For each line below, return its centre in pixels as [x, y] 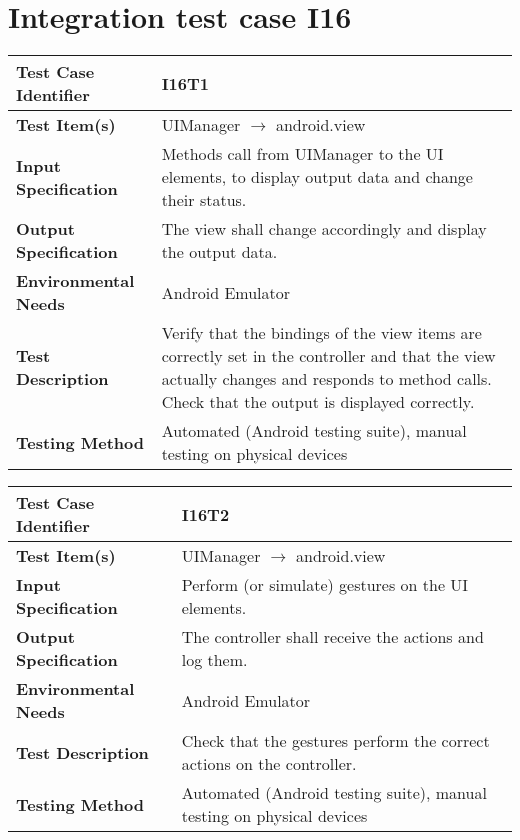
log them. [214, 660]
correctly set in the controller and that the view [328, 356]
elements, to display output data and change [317, 177]
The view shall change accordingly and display [324, 229]
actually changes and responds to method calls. [326, 379]
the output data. [219, 252]
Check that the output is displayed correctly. [318, 402]
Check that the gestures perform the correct [335, 741]
